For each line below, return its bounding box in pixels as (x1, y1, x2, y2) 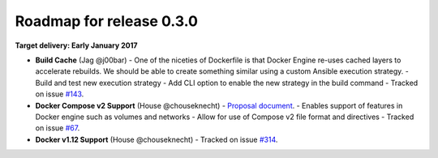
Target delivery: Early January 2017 (15, 41, 138, 50)
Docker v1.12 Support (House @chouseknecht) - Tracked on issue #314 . (35, 135, 278, 144)
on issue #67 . (35, 123, 80, 133)
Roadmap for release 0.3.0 (15, 12, 199, 30)
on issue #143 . (35, 89, 84, 99)
